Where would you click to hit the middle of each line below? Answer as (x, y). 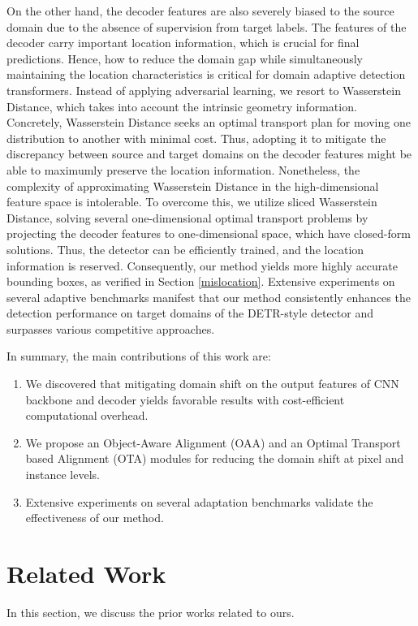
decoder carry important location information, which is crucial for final (183, 43)
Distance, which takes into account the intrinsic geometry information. (182, 106)
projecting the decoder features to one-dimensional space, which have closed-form (209, 233)
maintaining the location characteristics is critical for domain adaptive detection (206, 74)
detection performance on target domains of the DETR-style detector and (190, 313)
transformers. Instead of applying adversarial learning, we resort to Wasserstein (204, 90)
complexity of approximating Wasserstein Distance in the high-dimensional (193, 186)
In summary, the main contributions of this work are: (139, 356)
